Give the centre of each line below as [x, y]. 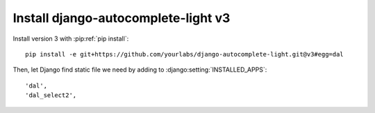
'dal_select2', [51, 95]
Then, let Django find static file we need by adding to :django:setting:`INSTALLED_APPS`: [140, 70]
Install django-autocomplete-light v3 [122, 18]
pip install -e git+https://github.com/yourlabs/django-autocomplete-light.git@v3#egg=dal [184, 54]
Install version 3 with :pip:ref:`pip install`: [71, 39]
